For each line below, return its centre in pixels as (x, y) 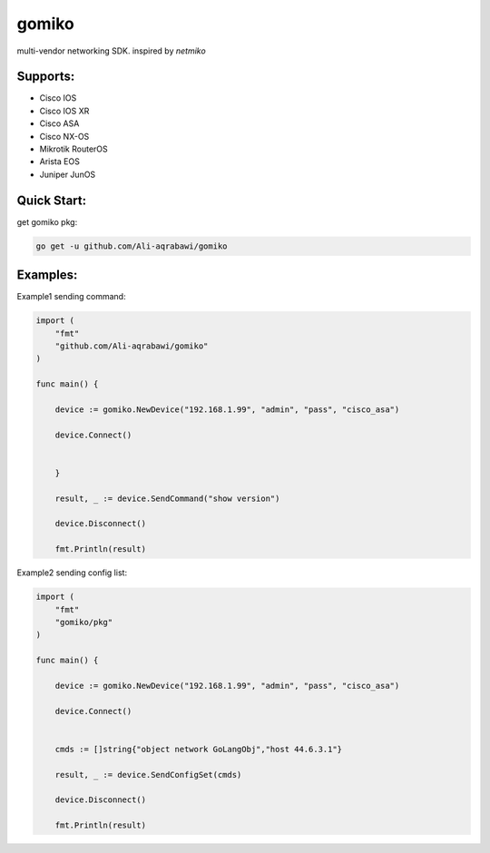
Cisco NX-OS (64, 136)
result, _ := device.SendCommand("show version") (167, 498)
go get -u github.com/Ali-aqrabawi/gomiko (132, 246)
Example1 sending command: (71, 297)
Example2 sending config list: (72, 573)
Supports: (46, 77)
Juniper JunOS (68, 174)
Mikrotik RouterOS (73, 149)
